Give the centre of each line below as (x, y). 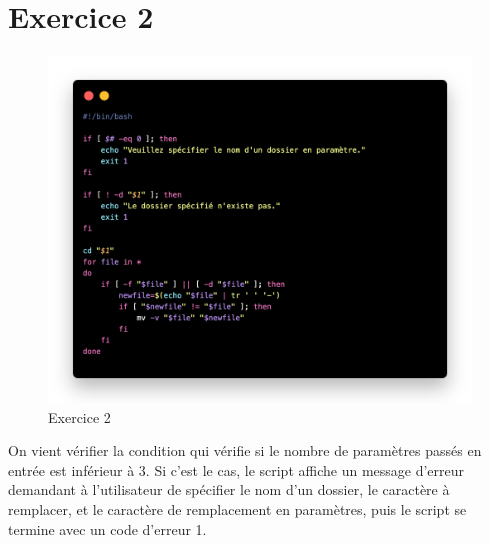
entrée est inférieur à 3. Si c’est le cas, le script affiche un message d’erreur (236, 469)
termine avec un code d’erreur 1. (107, 528)
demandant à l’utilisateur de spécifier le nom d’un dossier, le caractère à (229, 489)
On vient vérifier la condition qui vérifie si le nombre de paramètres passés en (245, 450)
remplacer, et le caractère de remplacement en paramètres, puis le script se (237, 508)
